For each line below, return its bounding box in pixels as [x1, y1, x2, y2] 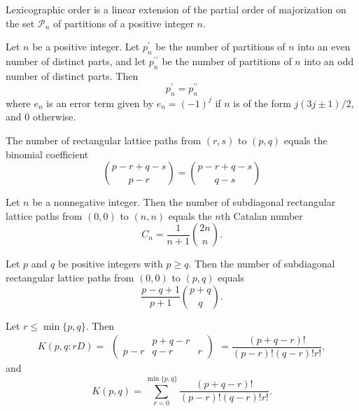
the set [6, 15, 35, 30]
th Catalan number [220, 208, 303, 223]
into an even [297, 39, 351, 54]
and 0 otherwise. [6, 109, 76, 124]
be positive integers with [57, 256, 163, 271]
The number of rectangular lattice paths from [6, 132, 202, 147]
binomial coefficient [6, 146, 89, 161]
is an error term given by [46, 95, 154, 110]
